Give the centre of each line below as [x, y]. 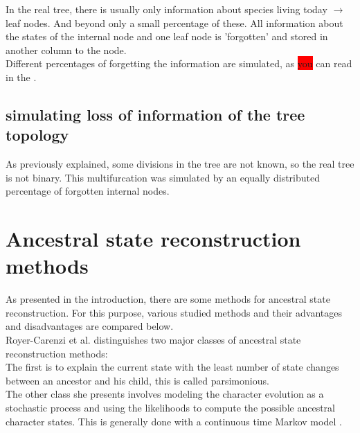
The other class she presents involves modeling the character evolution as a [165, 394]
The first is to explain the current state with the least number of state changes [172, 367]
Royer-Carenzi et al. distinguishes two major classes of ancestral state [153, 340]
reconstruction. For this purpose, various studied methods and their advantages [174, 312]
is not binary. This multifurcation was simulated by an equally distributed [163, 177]
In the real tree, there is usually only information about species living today [166, 9]
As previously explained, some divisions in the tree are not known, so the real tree [180, 164]
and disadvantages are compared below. [90, 326]
